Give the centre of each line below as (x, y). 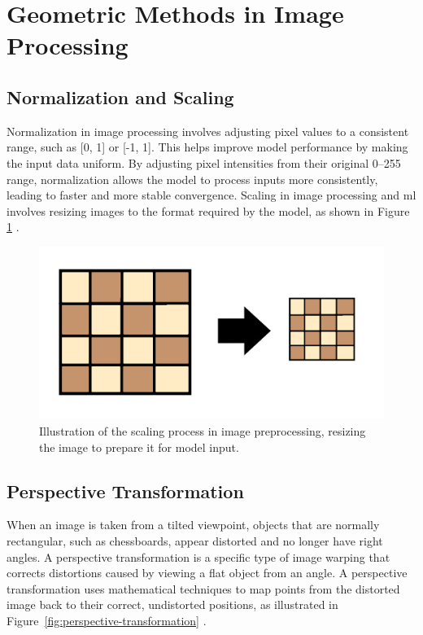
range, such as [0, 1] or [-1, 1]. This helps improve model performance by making (207, 147)
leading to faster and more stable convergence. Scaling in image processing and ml (211, 195)
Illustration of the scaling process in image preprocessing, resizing (203, 430)
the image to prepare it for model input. (139, 447)
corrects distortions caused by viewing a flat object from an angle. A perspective (207, 573)
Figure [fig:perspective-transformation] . (107, 620)
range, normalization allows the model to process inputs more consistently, (192, 179)
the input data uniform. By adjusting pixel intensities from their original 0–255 (204, 162)
